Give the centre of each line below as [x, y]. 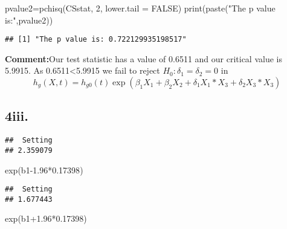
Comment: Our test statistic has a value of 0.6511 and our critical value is [143, 58]
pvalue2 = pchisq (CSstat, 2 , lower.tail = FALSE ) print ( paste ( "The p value [140, 8]
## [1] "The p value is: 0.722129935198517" [96, 40]
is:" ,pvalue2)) [29, 20]
